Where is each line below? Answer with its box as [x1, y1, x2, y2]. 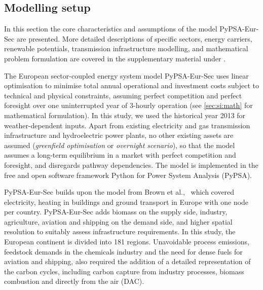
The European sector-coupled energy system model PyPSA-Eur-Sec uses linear [4, 70, 249, 81]
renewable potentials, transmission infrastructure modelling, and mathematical [4, 43, 248, 54]
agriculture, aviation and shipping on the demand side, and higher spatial [4, 216, 233, 227]
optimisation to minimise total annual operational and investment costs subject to [4, 80, 259, 91]
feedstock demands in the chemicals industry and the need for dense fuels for [4, 246, 243, 257]
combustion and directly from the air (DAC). [4, 276, 144, 286]
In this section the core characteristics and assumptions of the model [4, 23, 217, 34]
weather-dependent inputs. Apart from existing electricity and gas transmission [4, 120, 250, 130]
